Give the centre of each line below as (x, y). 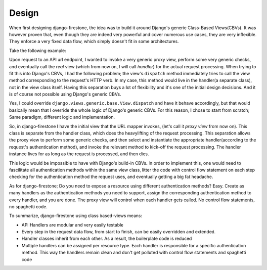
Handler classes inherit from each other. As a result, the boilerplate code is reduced (107, 239)
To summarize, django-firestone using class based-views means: (76, 216)
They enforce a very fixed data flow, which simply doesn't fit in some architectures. (94, 42)
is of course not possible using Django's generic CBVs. (65, 94)
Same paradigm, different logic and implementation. (62, 117)
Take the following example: (38, 50)
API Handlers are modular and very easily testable (72, 225)
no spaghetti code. (28, 206)
